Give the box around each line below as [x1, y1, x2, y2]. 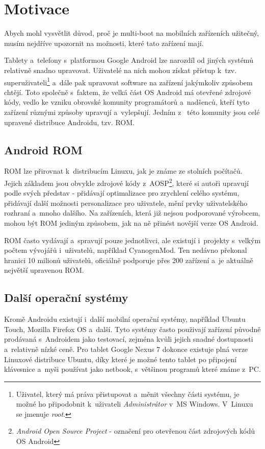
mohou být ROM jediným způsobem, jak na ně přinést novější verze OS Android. [4, 217, 258, 228]
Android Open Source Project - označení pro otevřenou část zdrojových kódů [16, 426, 255, 436]
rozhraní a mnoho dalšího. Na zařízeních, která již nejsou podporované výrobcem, [4, 207, 260, 218]
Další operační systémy [4, 290, 128, 305]
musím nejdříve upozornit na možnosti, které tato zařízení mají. [4, 37, 204, 48]
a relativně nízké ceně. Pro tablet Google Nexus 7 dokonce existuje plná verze [4, 343, 248, 354]
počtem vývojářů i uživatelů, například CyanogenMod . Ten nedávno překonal [4, 245, 247, 255]
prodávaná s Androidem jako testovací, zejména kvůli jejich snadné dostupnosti [4, 334, 253, 344]
